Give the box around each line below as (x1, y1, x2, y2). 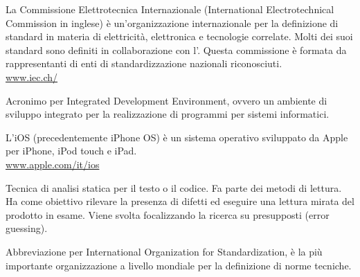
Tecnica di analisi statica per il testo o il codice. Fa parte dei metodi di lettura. (6, 180, 342, 195)
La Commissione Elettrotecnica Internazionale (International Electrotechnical (6, 2, 334, 16)
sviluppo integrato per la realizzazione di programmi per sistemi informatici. (6, 107, 330, 121)
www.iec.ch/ (6, 69, 58, 84)
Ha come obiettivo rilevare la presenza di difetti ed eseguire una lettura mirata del (6, 194, 354, 208)
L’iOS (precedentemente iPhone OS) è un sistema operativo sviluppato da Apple (6, 129, 348, 144)
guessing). (6, 221, 48, 235)
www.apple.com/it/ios (6, 157, 100, 171)
